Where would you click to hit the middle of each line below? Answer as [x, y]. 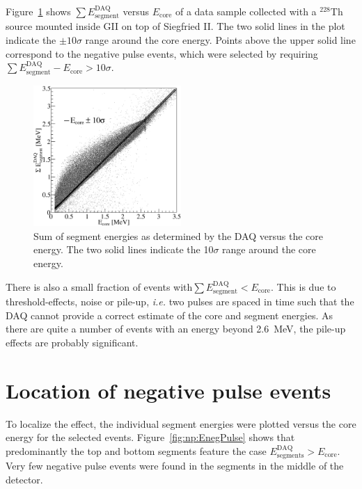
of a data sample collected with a [246, 11]
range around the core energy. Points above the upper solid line [220, 40]
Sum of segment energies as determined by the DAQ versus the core [178, 235]
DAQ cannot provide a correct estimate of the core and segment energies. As [170, 315]
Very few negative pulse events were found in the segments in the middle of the [175, 466]
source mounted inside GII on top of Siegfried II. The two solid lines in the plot [175, 26]
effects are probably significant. [72, 342]
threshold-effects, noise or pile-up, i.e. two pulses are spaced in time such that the [180, 302]
